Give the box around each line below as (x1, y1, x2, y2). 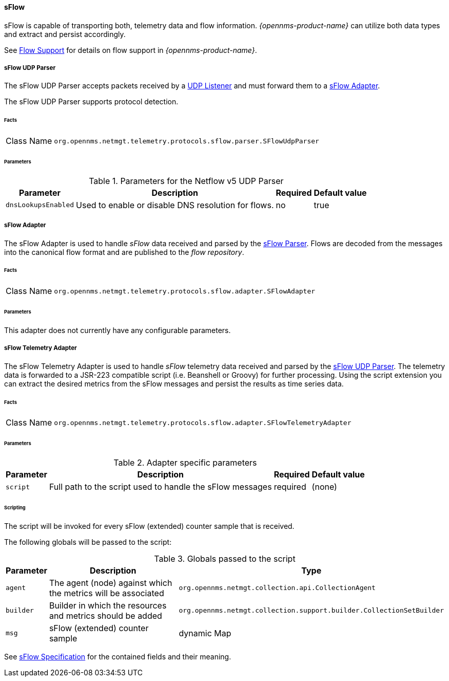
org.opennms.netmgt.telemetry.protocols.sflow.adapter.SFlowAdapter (54, 287, 316, 295)
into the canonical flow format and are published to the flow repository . (4, 247, 244, 256)
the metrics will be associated (49, 587, 164, 598)
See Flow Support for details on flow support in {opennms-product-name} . (4, 45, 257, 54)
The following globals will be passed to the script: (4, 537, 172, 546)
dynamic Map (179, 628, 231, 638)
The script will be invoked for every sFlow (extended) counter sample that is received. (4, 521, 295, 530)
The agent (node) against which (49, 577, 172, 588)
